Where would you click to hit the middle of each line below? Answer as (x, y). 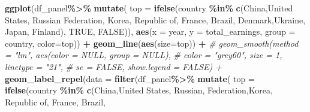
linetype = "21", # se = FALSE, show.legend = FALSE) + (114, 66)
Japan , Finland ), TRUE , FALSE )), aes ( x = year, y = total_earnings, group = (150, 31)
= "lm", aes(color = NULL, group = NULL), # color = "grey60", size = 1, (144, 55)
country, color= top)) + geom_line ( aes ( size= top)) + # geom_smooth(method (152, 43)
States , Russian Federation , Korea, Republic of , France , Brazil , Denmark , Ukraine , (155, 19)
